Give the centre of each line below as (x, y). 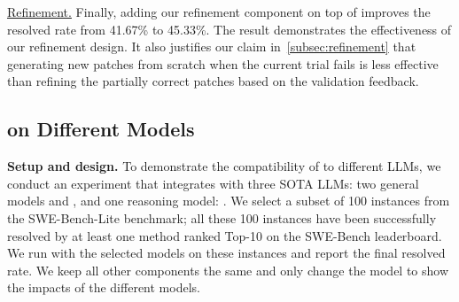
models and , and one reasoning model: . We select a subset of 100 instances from (229, 201)
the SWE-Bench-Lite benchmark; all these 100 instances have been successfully (222, 217)
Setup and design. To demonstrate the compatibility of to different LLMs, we (224, 166)
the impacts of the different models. (104, 287)
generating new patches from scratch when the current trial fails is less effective (223, 63)
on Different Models (101, 129)
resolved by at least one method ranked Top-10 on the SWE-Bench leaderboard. (225, 235)
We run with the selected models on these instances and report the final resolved (226, 253)
